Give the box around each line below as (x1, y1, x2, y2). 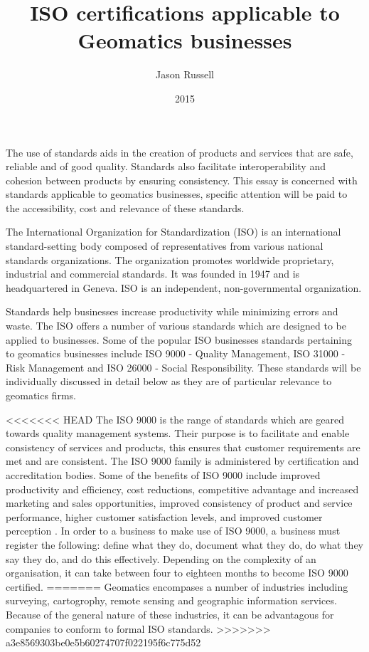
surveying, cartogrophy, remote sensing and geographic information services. (6, 593, 337, 608)
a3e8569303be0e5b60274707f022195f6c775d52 (6, 635, 201, 650)
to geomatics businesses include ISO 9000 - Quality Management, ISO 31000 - (6, 346, 346, 361)
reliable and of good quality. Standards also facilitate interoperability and (6, 159, 326, 174)
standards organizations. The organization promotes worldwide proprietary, (6, 252, 334, 267)
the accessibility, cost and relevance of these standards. (6, 200, 245, 215)
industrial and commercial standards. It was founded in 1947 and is (6, 266, 300, 281)
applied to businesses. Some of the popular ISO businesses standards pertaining (6, 332, 353, 347)
